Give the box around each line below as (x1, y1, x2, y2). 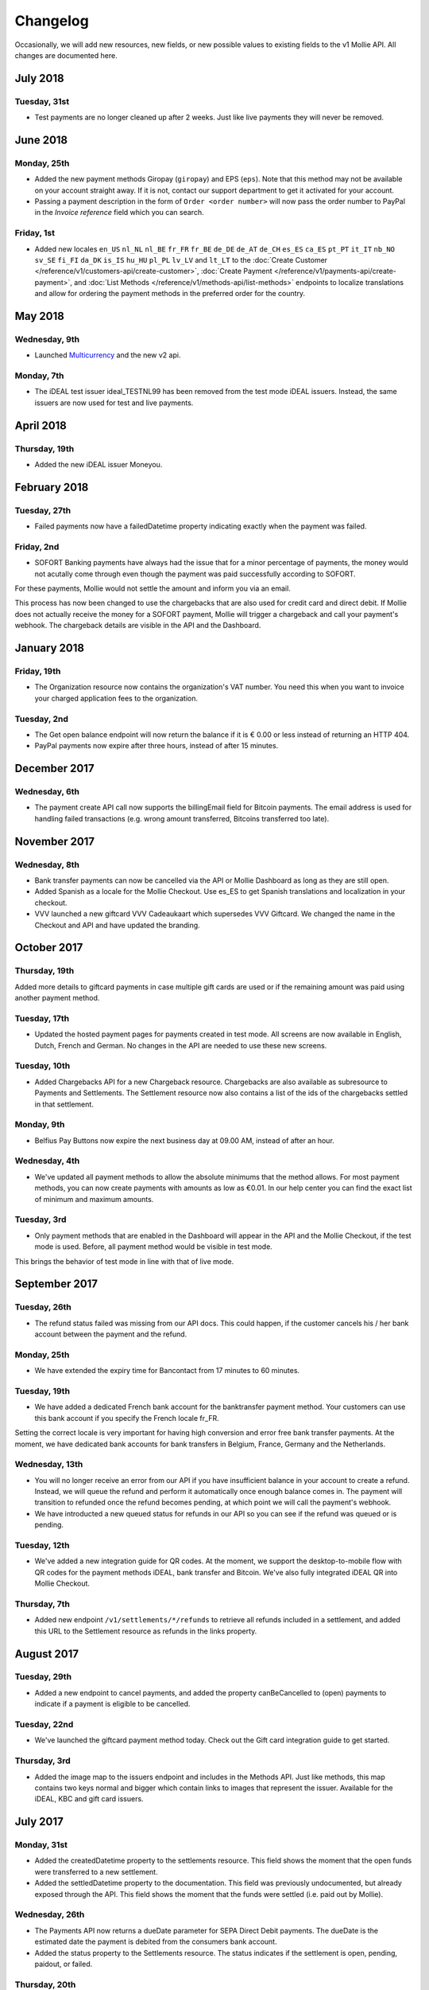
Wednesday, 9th (14, 334, 80, 345)
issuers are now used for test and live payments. (34, 398, 194, 408)
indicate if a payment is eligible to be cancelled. (34, 1699, 191, 1709)
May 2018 (14, 309, 65, 322)
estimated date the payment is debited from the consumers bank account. (34, 1937, 277, 1946)
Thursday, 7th (14, 1598, 71, 1610)
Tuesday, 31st (14, 96, 70, 107)
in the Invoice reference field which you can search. (34, 208, 204, 217)
